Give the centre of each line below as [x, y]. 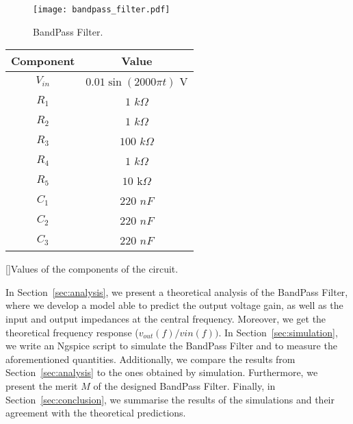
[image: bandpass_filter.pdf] [102, 10]
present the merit [42, 386]
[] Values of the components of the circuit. [92, 269]
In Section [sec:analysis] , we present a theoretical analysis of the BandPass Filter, [177, 291]
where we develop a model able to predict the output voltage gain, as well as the [174, 305]
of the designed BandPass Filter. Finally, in [184, 386]
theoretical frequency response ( [72, 332]
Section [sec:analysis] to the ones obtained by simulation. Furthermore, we [162, 372]
